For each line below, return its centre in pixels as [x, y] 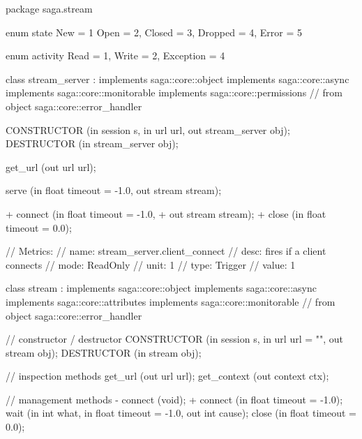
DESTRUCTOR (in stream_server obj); [92, 143]
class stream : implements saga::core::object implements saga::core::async [161, 288]
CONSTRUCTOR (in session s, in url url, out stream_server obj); [148, 129]
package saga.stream [49, 8]
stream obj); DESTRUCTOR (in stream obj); [104, 352]
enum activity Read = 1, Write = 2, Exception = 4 [115, 55]
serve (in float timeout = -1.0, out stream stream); [114, 190]
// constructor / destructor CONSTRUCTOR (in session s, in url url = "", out [175, 339]
